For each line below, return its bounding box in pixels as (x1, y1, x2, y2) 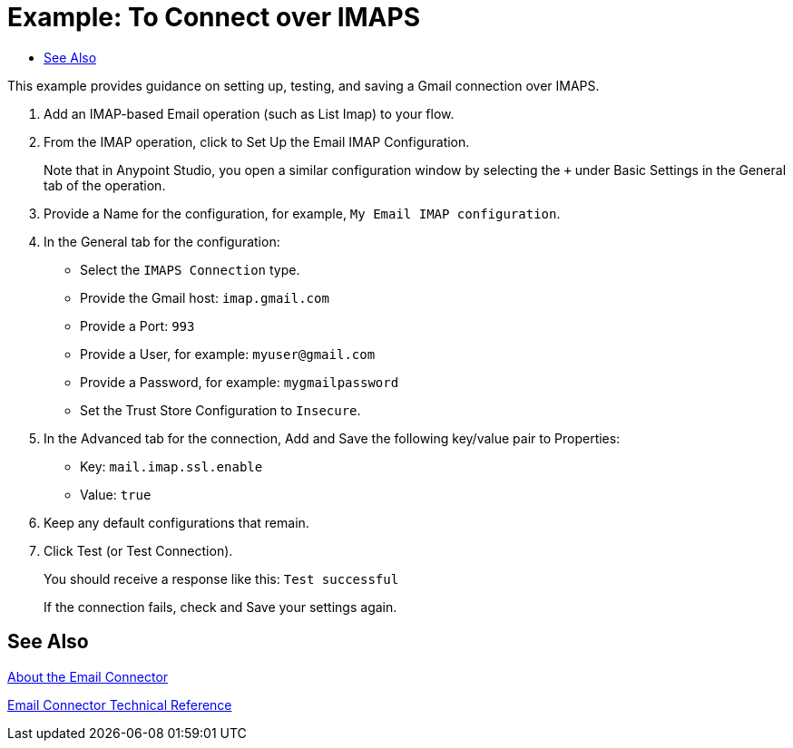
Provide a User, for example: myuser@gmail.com (80, 345, 376, 362)
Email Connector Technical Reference (7, 696, 232, 713)
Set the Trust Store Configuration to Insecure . (80, 402, 361, 418)
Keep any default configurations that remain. (44, 514, 309, 530)
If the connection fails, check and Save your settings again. (44, 598, 397, 615)
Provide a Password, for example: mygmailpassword (80, 374, 399, 390)
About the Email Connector (7, 668, 169, 685)
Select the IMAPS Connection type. (80, 261, 300, 277)
